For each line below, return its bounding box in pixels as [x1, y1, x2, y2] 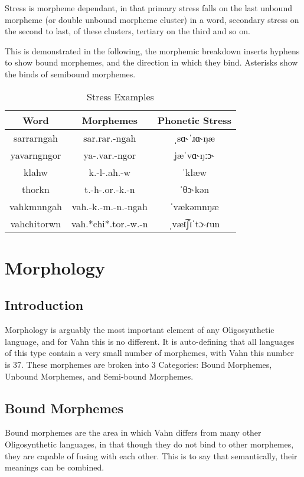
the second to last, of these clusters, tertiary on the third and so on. [5, 25, 250, 37]
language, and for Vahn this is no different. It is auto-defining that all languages [5, 335, 295, 347]
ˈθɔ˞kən [179, 182, 210, 196]
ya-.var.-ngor [83, 148, 136, 162]
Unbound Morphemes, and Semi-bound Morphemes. [5, 370, 194, 382]
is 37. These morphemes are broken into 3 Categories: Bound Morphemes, [5, 358, 272, 370]
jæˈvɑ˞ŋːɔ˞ [174, 148, 215, 162]
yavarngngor [10, 148, 61, 162]
